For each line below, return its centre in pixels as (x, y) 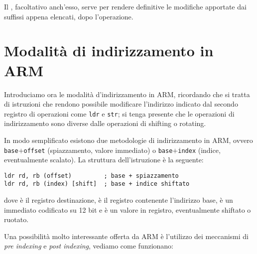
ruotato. (16, 219)
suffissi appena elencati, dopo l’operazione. (69, 16)
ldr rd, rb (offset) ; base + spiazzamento (91, 176)
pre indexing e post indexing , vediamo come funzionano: (89, 246)
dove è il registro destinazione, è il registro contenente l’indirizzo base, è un (119, 200)
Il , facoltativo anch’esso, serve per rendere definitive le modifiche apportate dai (125, 6)
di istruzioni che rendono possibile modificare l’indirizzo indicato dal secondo (121, 104)
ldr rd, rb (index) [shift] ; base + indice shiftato (97, 184)
